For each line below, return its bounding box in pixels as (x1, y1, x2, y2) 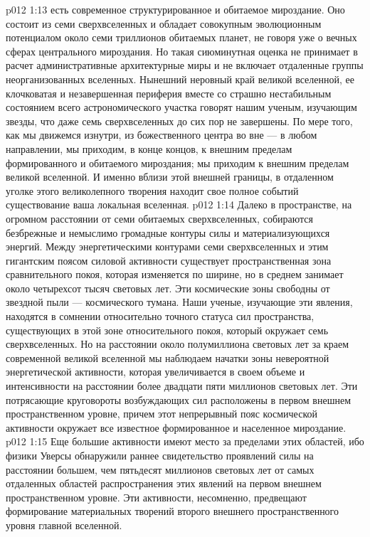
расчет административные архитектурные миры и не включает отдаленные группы (6, 58, 364, 73)
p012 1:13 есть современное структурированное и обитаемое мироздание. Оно (6, 2, 345, 16)
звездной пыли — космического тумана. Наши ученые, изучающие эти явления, (6, 294, 353, 309)
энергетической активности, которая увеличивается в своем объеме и (6, 364, 305, 379)
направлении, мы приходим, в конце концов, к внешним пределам (6, 141, 292, 156)
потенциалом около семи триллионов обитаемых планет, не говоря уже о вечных (6, 30, 357, 45)
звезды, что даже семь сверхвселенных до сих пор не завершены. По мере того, (6, 113, 353, 128)
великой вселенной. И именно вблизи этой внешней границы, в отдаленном (6, 169, 334, 184)
